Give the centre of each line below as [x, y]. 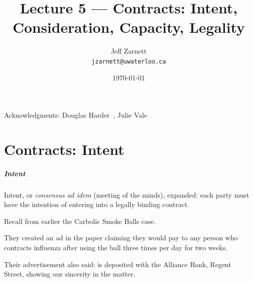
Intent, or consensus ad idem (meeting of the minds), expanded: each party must [127, 194]
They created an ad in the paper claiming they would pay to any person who [121, 238]
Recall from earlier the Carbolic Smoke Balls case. [80, 221]
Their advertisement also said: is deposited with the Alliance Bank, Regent [118, 264]
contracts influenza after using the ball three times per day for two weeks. [116, 247]
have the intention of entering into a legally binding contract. [97, 204]
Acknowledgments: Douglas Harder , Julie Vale [76, 115]
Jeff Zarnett [129, 51]
